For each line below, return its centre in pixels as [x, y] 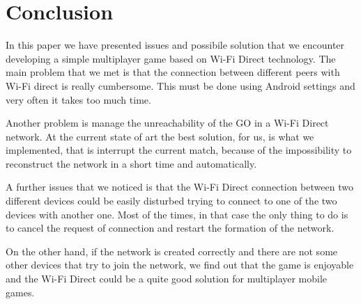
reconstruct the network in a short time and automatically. [131, 163]
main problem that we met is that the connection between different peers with [173, 72]
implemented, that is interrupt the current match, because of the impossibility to [179, 150]
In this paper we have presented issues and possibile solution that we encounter [175, 45]
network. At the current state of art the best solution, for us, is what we [160, 136]
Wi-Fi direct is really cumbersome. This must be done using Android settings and [180, 85]
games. [20, 292]
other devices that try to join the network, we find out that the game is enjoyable [180, 265]
